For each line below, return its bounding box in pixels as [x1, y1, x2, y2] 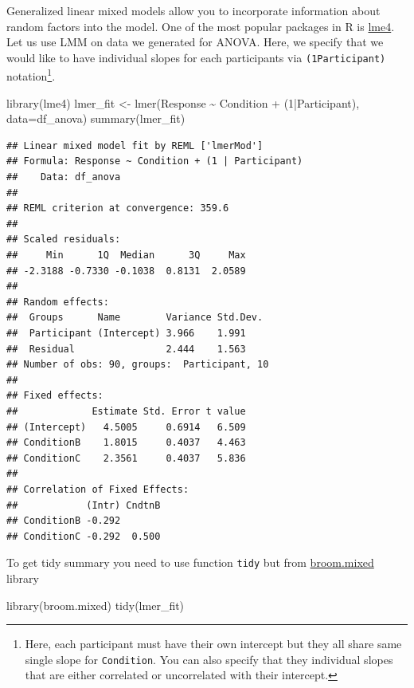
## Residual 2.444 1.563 [6, 343, 246, 355]
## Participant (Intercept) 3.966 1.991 [6, 328, 246, 339]
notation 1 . [6, 65, 56, 85]
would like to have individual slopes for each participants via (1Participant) [6, 49, 386, 65]
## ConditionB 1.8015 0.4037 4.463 [6, 437, 246, 449]
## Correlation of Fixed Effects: [6, 483, 189, 495]
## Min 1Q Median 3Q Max [6, 250, 246, 261]
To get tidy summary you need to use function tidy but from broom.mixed [6, 554, 374, 571]
